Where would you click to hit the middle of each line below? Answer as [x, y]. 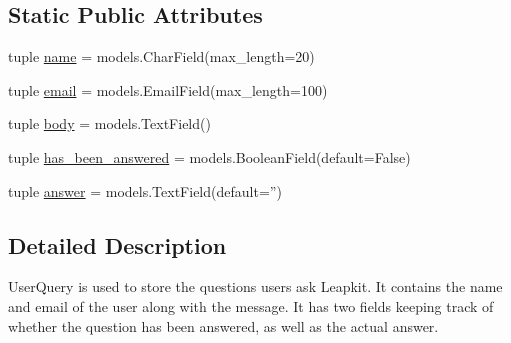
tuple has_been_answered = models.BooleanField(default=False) [209, 156]
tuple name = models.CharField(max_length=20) [161, 56]
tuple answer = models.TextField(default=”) [145, 190]
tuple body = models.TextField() [109, 123]
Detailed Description [117, 244]
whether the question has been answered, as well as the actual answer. [223, 325]
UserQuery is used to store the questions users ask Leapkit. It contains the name [255, 286]
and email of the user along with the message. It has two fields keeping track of [251, 305]
